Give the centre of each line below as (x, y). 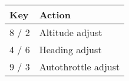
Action (55, 14)
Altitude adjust (71, 32)
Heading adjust (70, 49)
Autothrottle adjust (80, 67)
